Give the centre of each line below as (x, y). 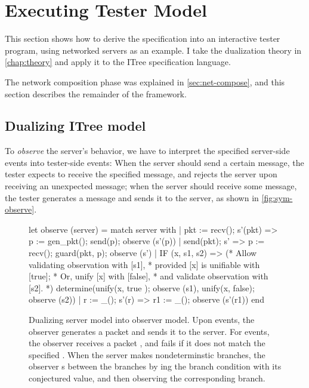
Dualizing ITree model (75, 126)
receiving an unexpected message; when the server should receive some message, (151, 186)
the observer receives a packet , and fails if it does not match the (147, 343)
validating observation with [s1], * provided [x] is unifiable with (144, 264)
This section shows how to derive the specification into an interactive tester (143, 39)
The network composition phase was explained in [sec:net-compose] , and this (145, 81)
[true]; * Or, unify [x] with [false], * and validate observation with (149, 276)
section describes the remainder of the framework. (96, 93)
